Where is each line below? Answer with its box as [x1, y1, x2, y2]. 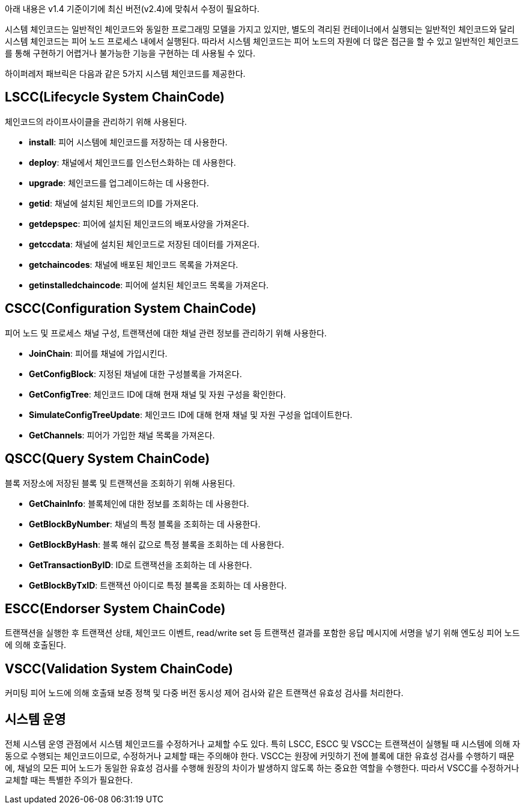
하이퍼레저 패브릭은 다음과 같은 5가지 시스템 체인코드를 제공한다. [5, 68, 246, 79]
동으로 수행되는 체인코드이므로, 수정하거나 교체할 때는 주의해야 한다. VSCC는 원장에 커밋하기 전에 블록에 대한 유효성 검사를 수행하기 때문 [5, 751, 515, 762]
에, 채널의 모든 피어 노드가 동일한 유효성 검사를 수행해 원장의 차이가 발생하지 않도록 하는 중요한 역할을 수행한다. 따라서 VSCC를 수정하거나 [5, 763, 520, 774]
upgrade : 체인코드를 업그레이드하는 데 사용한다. [29, 177, 209, 188]
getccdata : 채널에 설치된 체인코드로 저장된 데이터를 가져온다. [29, 238, 259, 249]
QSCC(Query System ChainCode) [5, 451, 210, 467]
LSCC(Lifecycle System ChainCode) [5, 89, 225, 105]
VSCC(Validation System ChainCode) [5, 661, 233, 676]
